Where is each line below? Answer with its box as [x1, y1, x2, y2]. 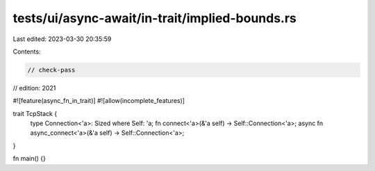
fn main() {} [12, 154, 47, 163]
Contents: [12, 47, 41, 56]
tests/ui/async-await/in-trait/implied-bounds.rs [12, 10, 297, 26]
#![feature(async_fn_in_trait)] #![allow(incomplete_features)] [12, 97, 185, 105]
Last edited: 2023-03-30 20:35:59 [12, 35, 112, 43]
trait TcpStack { [12, 109, 58, 117]
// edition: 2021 [12, 83, 56, 92]
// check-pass [27, 66, 76, 74]
